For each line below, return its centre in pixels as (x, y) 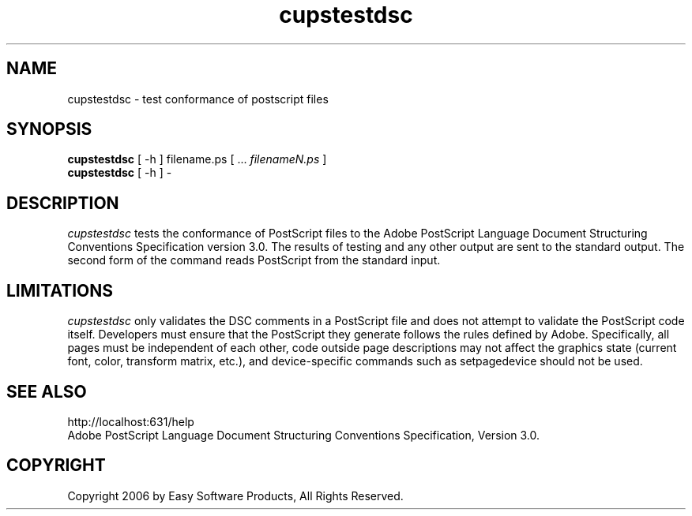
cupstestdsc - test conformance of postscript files (198, 99)
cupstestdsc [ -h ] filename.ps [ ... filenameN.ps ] (197, 159)
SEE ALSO (47, 391)
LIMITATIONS (60, 290)
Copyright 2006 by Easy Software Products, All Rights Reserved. (235, 495)
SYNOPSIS (49, 129)
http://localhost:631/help (131, 421)
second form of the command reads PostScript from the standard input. (254, 260)
